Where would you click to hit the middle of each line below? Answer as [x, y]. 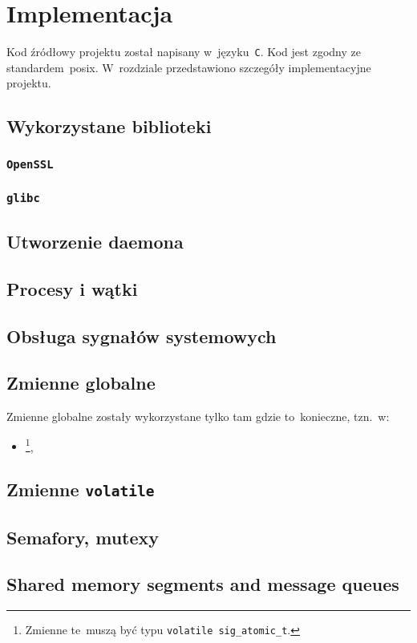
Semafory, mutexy [83, 537]
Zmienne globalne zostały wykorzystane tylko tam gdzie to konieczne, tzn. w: [198, 417]
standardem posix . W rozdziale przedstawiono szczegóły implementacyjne [189, 67]
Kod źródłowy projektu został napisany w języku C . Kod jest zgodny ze [184, 52]
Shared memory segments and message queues [203, 584]
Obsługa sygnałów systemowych [142, 336]
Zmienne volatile [81, 489]
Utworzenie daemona [95, 241]
